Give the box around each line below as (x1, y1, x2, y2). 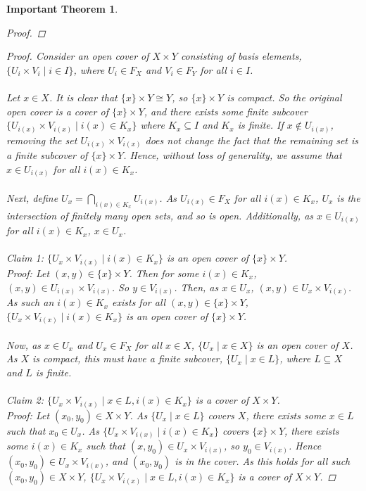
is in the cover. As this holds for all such (175, 454, 351, 468)
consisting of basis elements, (180, 49, 302, 63)
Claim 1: (6, 250, 44, 265)
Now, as (6, 337, 42, 352)
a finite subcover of (6, 148, 88, 162)
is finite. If (237, 117, 284, 132)
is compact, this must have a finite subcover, (32, 351, 223, 366)
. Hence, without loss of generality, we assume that (123, 148, 342, 162)
